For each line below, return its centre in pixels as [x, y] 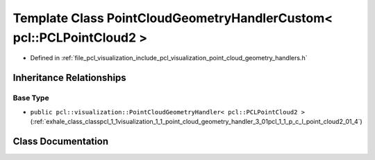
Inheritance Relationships [69, 78]
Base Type [31, 98]
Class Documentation [61, 141]
